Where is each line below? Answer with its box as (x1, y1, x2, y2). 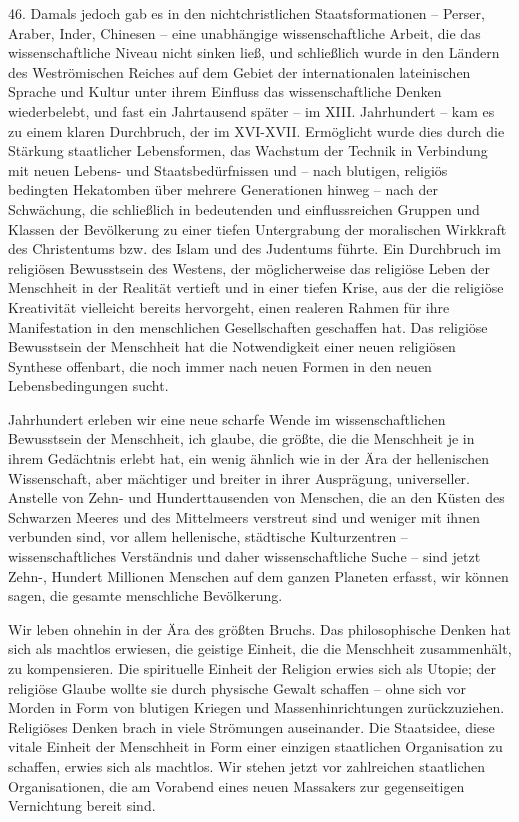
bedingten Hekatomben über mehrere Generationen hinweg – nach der (8, 179, 439, 200)
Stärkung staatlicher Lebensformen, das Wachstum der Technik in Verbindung (8, 140, 488, 161)
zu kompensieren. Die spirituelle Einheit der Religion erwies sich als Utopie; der (8, 658, 497, 678)
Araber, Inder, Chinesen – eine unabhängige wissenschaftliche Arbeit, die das (8, 22, 481, 43)
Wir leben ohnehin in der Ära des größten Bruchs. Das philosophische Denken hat (8, 618, 511, 639)
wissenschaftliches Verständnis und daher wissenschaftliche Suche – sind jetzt (8, 546, 481, 567)
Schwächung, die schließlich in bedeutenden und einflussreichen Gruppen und (8, 198, 480, 219)
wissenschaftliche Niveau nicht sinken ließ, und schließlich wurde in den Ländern (8, 42, 500, 63)
